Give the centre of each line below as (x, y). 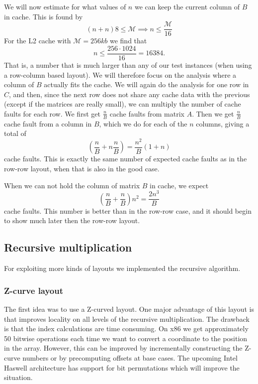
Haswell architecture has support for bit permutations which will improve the (122, 367)
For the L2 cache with (38, 41)
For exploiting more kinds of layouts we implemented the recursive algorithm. (122, 268)
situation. (18, 377)
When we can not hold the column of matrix (72, 185)
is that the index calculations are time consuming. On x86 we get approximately (126, 328)
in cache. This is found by (43, 16)
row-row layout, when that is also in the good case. (82, 169)
